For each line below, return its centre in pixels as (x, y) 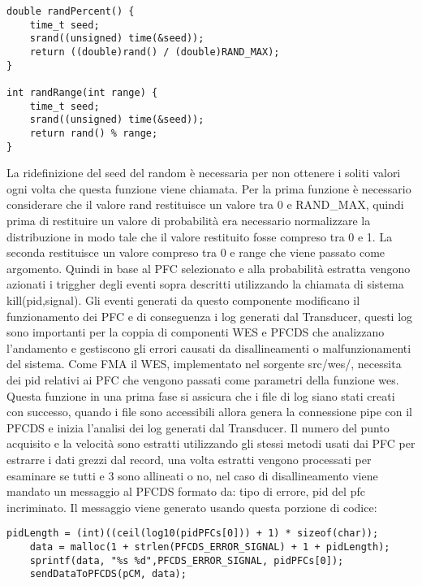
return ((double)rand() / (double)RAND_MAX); (155, 52)
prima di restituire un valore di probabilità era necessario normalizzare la (189, 220)
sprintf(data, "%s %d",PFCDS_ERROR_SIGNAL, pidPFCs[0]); (187, 560)
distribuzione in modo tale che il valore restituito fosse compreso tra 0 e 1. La (200, 236)
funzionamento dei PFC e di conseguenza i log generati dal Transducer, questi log (210, 316)
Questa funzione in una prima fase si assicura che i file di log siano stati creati (201, 395)
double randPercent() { (71, 11)
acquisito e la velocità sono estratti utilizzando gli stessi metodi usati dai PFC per (211, 443)
